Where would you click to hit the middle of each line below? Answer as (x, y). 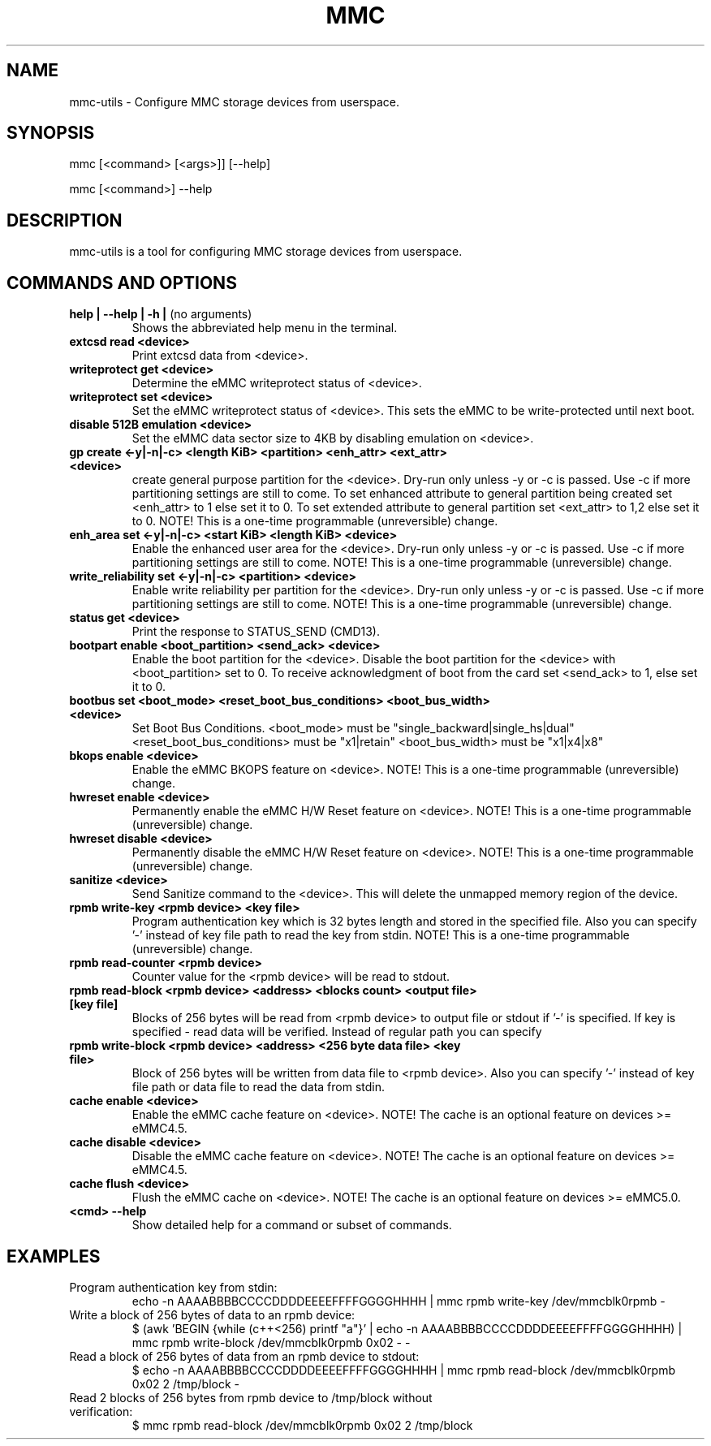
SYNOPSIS (51, 133)
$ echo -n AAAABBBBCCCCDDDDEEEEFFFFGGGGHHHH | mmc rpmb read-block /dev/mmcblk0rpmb (404, 1370)
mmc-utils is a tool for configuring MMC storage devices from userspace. (266, 252)
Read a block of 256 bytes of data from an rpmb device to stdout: (244, 1356)
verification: (101, 1411)
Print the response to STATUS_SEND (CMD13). (256, 632)
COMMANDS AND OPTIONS (122, 283)
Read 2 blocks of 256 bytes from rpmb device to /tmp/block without (251, 1397)
